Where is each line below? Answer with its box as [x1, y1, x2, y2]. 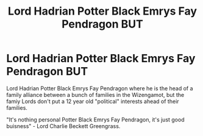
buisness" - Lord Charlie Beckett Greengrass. [6, 122, 121, 129]
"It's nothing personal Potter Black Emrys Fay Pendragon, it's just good [6, 116, 185, 123]
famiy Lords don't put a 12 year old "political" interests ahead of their [6, 98, 179, 105]
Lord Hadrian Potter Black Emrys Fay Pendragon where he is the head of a [6, 84, 193, 92]
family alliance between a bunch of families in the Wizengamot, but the [6, 91, 185, 98]
